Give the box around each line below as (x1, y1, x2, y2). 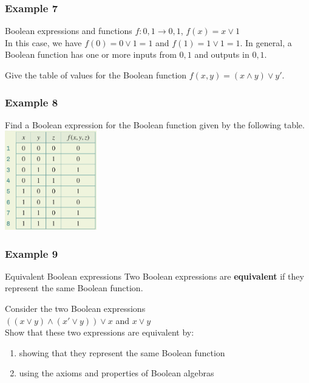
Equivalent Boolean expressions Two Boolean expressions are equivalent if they (5, 269, 304, 282)
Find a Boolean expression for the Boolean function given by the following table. (5, 118, 305, 131)
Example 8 (5, 94, 58, 109)
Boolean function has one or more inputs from (5, 48, 177, 61)
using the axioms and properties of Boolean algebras (19, 367, 214, 379)
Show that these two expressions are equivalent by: (5, 326, 194, 339)
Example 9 (5, 246, 58, 261)
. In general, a (240, 36, 292, 49)
